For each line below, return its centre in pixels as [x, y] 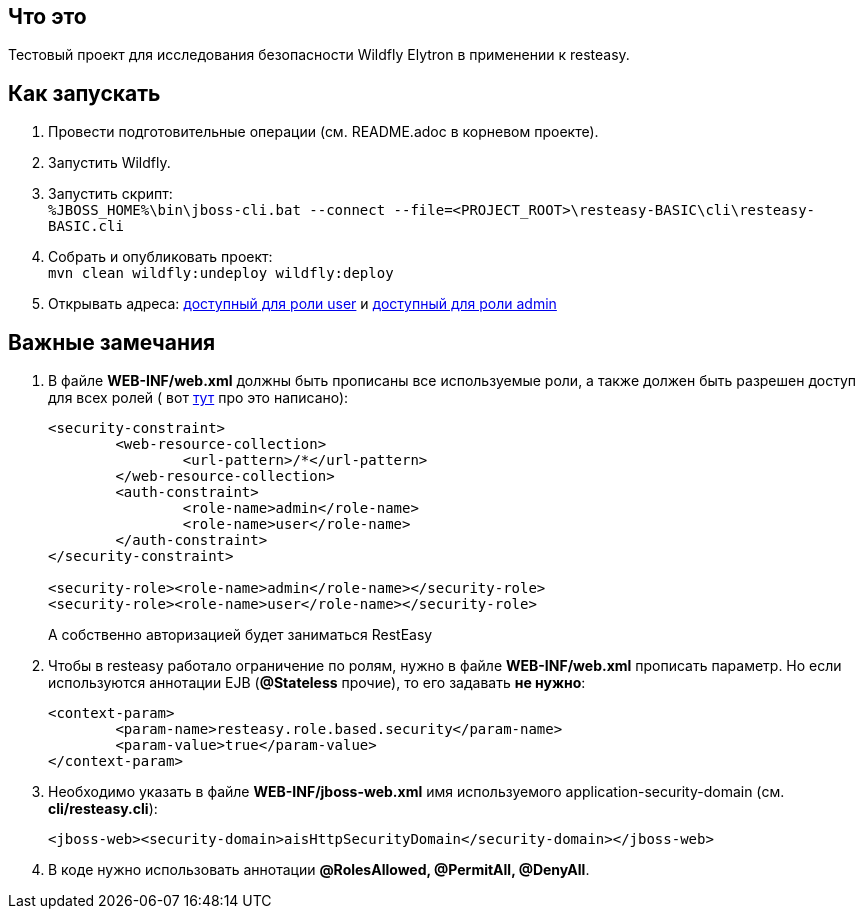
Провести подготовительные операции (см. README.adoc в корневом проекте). [323, 132]
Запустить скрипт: [110, 194]
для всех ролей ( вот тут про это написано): [198, 398]
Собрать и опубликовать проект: [160, 257]
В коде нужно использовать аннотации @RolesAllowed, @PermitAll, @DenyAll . [319, 870]
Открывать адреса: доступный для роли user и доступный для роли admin [302, 304]
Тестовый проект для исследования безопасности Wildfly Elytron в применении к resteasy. [319, 55]
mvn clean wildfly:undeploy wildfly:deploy [221, 273]
